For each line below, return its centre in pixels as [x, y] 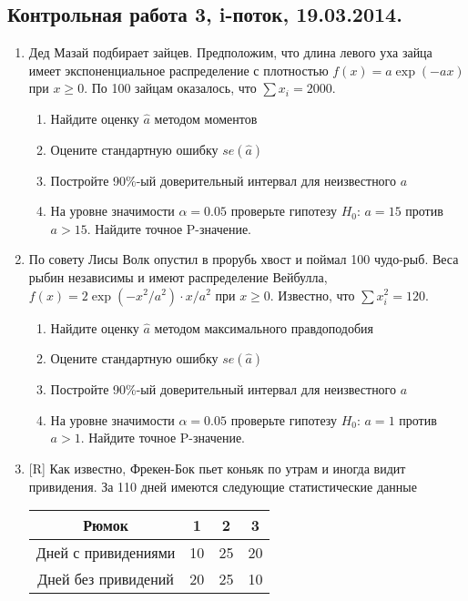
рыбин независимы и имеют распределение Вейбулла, [178, 276]
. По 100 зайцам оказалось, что [170, 88]
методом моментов [206, 118]
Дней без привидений [106, 579]
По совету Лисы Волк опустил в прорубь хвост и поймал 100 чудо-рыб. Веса [244, 259]
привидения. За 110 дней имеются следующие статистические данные [223, 486]
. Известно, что [312, 295]
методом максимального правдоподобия [264, 327]
